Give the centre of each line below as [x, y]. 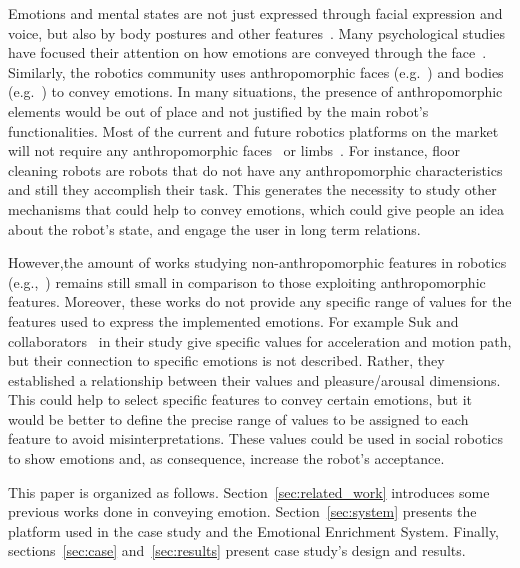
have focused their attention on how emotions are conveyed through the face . [247, 52]
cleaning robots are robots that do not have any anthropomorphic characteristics [255, 169]
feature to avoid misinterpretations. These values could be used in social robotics [255, 438]
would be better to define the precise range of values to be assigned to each [238, 418]
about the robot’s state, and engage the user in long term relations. [214, 228]
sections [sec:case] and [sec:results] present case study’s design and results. [237, 550]
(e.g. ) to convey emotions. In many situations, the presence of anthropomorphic [255, 91]
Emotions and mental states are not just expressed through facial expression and [255, 13]
